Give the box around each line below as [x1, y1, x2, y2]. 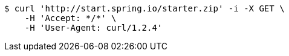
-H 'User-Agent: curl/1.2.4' [24, 23, 163, 33]
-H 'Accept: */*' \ [24, 13, 117, 23]
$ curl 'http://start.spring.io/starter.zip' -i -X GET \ [4, 4, 285, 13]
